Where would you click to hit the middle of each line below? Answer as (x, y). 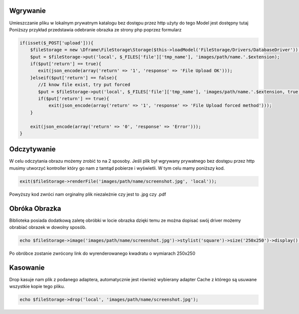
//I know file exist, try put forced (84, 85)
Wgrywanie (27, 11)
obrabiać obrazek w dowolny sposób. (48, 227)
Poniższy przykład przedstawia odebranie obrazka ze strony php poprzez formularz (95, 29)
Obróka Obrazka (35, 208)
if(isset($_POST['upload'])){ (57, 43)
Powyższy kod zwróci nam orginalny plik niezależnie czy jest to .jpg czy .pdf (88, 194)
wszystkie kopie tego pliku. (37, 287)
